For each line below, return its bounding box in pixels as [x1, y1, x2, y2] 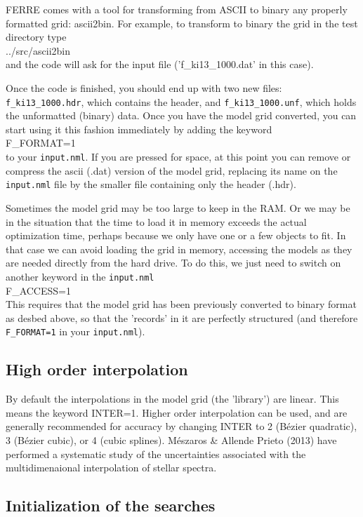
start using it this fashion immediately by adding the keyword [6, 121, 272, 136]
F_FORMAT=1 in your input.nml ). [6, 324, 145, 339]
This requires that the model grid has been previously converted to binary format [6, 297, 357, 311]
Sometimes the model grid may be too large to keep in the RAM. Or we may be [6, 200, 350, 215]
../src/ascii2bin [6, 43, 70, 58]
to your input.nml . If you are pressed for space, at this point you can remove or [6, 149, 351, 163]
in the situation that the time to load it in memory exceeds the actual [6, 214, 307, 229]
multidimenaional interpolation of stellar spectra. [6, 460, 217, 475]
